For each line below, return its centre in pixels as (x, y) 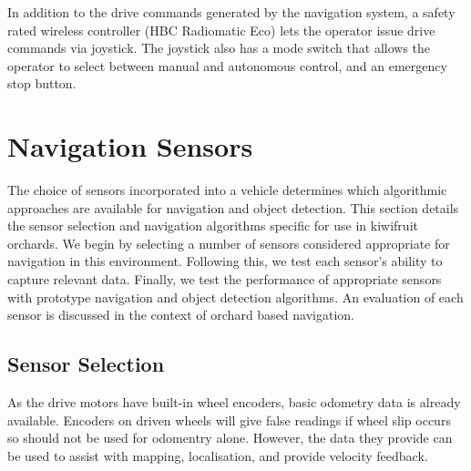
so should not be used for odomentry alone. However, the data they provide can (230, 438)
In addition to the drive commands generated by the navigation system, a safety (231, 12)
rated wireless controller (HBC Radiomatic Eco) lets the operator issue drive (221, 30)
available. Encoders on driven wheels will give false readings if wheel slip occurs (229, 420)
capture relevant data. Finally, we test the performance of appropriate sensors (225, 279)
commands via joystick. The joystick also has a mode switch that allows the (219, 48)
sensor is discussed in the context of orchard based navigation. (181, 315)
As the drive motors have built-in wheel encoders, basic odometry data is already (234, 402)
